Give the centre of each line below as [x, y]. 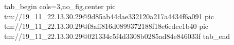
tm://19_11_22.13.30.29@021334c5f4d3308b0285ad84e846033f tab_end [117, 36]
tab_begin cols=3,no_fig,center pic [60, 6]
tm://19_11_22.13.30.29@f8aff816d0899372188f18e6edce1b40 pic [106, 26]
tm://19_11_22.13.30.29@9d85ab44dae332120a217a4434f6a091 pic [109, 16]
